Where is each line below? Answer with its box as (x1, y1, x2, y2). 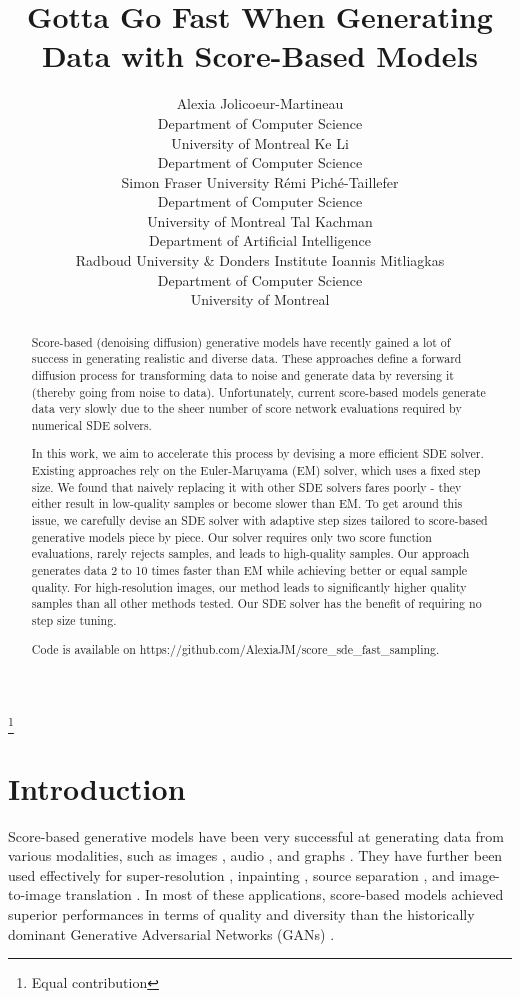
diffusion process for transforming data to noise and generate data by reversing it (31, 366, 454, 383)
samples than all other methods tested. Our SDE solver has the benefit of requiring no (31, 595, 482, 612)
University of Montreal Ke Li (171, 132, 349, 153)
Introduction (8, 767, 186, 808)
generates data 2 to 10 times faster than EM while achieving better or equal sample (31, 562, 467, 579)
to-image (8, 884, 61, 905)
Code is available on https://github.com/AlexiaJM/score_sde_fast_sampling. (31, 640, 440, 657)
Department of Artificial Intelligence (149, 230, 371, 251)
